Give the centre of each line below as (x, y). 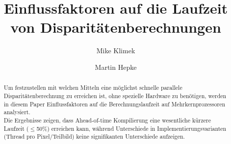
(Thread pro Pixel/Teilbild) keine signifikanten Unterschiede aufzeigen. (94, 136)
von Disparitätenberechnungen (116, 27)
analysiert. (17, 112)
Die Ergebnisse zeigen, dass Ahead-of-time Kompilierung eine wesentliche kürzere (107, 120)
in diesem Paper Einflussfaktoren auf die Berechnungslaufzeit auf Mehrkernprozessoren (115, 104)
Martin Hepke (116, 67)
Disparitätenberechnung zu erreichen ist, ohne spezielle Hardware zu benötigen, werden (115, 95)
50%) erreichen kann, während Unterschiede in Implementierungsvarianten (131, 128)
